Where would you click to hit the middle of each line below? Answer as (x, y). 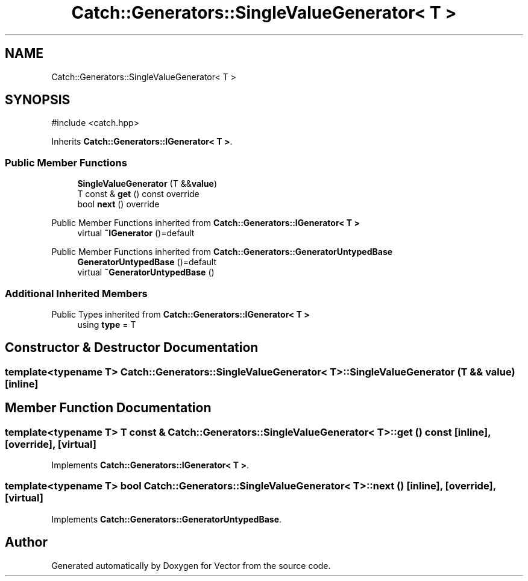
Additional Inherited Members (76, 293)
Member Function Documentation (108, 408)
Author (26, 542)
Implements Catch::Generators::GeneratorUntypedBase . (167, 519)
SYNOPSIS (38, 100)
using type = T (107, 324)
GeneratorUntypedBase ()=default (147, 262)
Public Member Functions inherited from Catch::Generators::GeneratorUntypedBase (222, 252)
